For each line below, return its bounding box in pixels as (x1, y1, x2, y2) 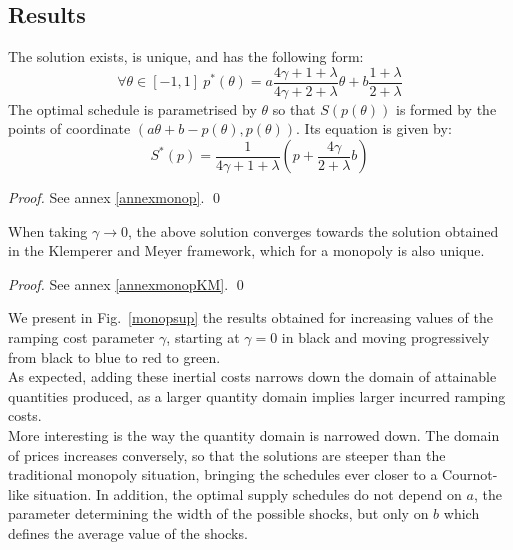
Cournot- (442, 464, 498, 485)
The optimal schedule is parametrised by (8, 98, 257, 119)
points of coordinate (8, 118, 131, 139)
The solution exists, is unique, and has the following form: (8, 46, 364, 67)
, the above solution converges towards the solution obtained (128, 220, 499, 241)
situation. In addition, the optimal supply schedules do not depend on (33, 483, 462, 504)
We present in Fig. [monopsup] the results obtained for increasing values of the (8, 307, 494, 328)
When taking (8, 220, 88, 241)
